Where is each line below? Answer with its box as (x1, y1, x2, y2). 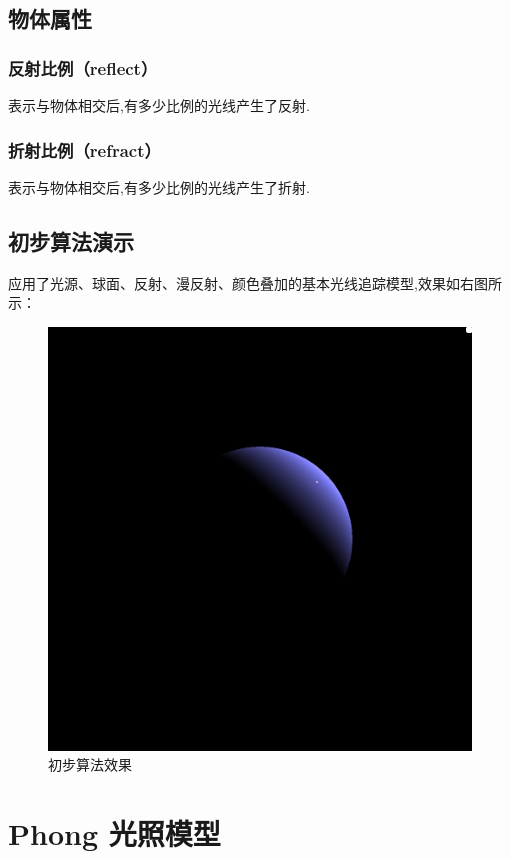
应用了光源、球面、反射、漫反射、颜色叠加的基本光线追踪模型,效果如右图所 (8, 272, 502, 293)
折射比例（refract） (8, 137, 161, 162)
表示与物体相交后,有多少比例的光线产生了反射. (8, 95, 310, 115)
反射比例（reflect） (8, 55, 158, 80)
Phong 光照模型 (8, 813, 221, 854)
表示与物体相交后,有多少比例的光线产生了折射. (8, 176, 310, 197)
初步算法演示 (8, 225, 134, 256)
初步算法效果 (48, 754, 132, 775)
